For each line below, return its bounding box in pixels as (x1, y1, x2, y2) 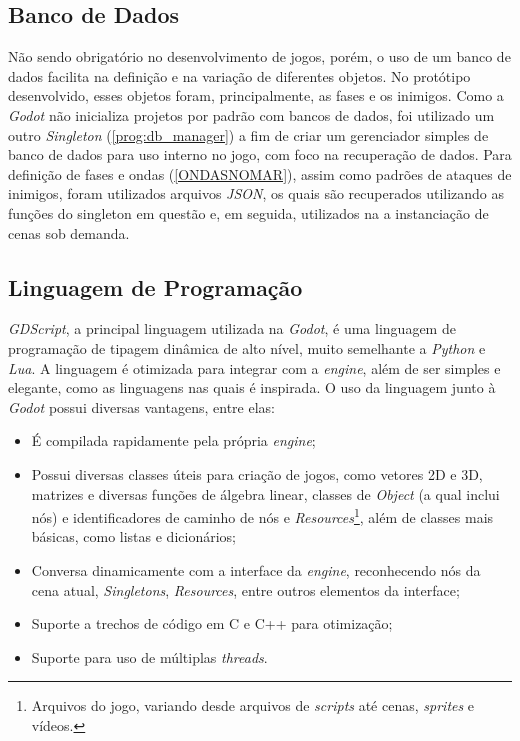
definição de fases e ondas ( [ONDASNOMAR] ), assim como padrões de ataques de (8, 163, 512, 184)
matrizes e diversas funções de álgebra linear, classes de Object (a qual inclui (31, 483, 500, 504)
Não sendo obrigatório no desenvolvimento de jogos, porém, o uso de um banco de (8, 46, 511, 67)
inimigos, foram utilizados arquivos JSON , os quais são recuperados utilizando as (8, 183, 505, 204)
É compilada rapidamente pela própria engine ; (31, 430, 316, 451)
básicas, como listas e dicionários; (31, 526, 236, 547)
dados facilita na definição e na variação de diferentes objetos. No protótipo (8, 65, 471, 86)
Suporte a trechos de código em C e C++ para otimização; (31, 613, 393, 634)
